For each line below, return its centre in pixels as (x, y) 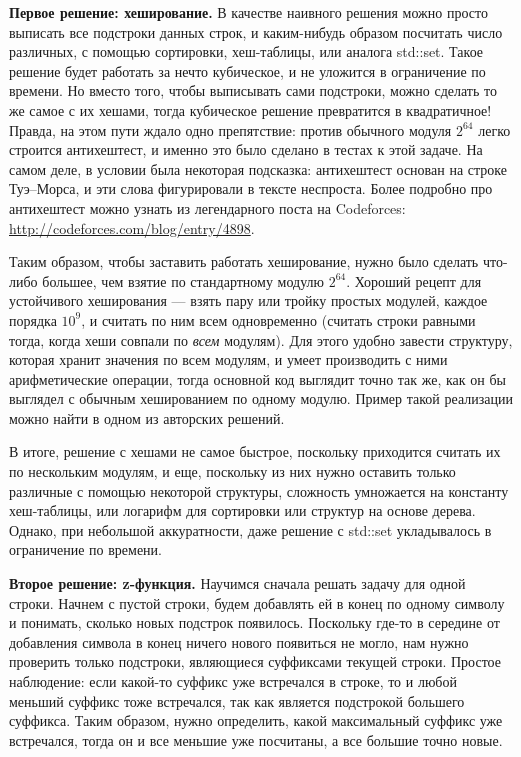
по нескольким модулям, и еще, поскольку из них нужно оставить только (232, 471)
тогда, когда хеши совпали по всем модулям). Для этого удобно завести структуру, (261, 339)
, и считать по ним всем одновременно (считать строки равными (278, 319)
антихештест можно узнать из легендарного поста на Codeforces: (207, 207)
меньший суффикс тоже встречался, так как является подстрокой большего (237, 700)
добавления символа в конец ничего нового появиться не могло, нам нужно (239, 641)
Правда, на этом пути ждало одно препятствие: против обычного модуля (230, 129)
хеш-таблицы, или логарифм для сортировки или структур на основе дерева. (242, 510)
